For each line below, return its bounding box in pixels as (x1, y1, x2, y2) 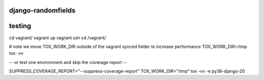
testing (9, 22, 31, 30)
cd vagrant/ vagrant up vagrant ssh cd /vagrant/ (9, 34, 106, 41)
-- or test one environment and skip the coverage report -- (9, 59, 127, 65)
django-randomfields (9, 6, 76, 15)
